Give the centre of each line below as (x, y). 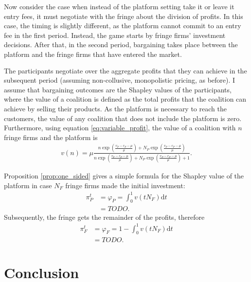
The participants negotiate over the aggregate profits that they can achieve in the (125, 70)
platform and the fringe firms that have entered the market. (93, 54)
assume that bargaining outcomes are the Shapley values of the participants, (118, 89)
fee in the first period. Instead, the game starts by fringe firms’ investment (115, 35)
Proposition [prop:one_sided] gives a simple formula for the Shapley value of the (124, 175)
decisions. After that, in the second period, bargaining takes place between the (121, 44)
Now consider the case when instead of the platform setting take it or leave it (119, 6)
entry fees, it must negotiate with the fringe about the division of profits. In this (124, 16)
